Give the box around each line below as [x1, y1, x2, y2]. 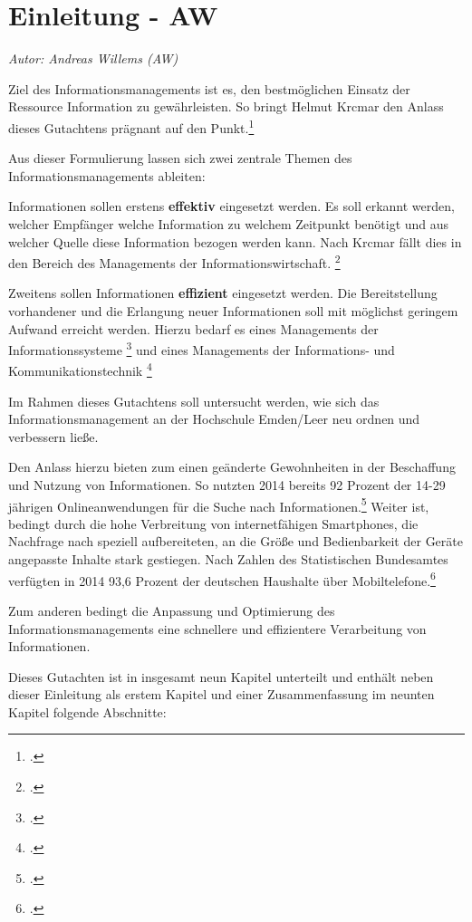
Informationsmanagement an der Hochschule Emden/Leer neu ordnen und [8, 409, 420, 428]
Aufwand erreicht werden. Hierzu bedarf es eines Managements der [8, 319, 379, 338]
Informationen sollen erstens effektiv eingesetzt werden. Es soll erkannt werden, [8, 197, 455, 216]
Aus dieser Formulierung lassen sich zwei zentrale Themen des [8, 149, 352, 168]
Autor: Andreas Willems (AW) [8, 49, 178, 68]
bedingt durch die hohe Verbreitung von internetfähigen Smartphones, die [8, 514, 419, 533]
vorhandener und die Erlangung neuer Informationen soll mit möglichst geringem [8, 301, 458, 320]
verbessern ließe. [8, 427, 99, 446]
